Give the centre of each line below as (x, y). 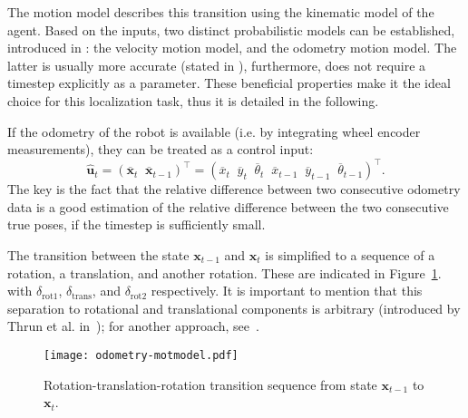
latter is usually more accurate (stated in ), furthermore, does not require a (217, 65)
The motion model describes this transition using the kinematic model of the (221, 12)
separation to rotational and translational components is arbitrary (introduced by (234, 308)
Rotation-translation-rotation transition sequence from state (210, 384)
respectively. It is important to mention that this (287, 291)
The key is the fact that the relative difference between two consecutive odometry (234, 189)
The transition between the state (98, 255)
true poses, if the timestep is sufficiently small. (136, 224)
